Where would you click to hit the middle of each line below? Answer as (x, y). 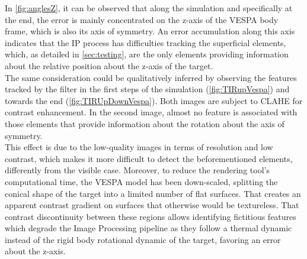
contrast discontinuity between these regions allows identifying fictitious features (151, 216)
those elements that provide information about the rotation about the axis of (145, 123)
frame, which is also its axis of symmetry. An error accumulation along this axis (150, 31)
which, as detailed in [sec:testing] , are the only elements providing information (147, 54)
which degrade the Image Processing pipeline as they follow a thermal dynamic (148, 228)
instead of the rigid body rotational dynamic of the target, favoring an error (143, 239)
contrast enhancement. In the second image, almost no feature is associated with (151, 112)
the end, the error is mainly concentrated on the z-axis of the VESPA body (142, 19)
